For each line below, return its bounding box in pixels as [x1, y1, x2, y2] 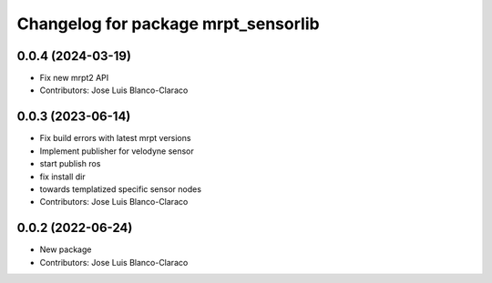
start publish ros [39, 158, 101, 169]
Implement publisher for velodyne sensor [39, 146, 195, 157]
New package [39, 244, 92, 255]
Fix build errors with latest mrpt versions [39, 133, 191, 144]
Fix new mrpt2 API [39, 73, 109, 84]
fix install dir [39, 171, 86, 182]
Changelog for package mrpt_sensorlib [16, 14, 320, 34]
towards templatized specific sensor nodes [39, 183, 202, 195]
